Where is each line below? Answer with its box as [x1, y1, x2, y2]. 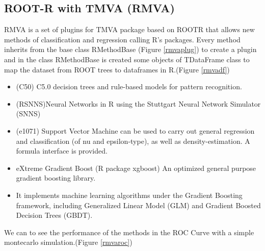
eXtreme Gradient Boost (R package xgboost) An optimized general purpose [16, 162, 256, 173]
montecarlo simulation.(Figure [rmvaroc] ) [4, 237, 132, 247]
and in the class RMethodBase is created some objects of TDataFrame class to [4, 54, 250, 64]
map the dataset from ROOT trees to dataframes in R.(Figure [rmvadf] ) [4, 64, 230, 74]
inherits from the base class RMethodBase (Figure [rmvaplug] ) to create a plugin [4, 44, 257, 55]
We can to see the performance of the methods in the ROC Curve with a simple [4, 227, 254, 237]
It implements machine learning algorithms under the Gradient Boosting [16, 189, 243, 200]
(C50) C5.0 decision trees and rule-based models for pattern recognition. [16, 81, 242, 92]
